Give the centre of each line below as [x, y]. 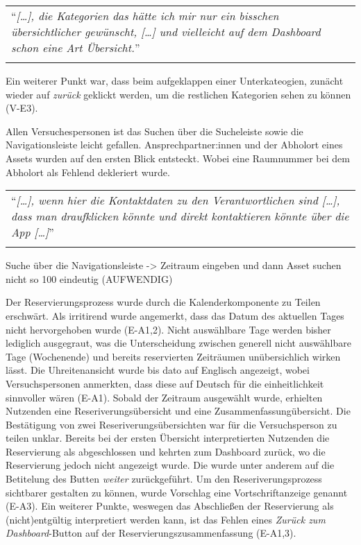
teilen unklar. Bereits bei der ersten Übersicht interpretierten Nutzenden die [168, 438]
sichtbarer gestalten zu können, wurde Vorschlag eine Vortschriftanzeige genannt [177, 492]
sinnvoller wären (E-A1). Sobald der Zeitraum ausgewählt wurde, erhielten [164, 397]
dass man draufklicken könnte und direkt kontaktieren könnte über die [180, 216]
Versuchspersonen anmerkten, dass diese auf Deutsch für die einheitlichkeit [165, 383]
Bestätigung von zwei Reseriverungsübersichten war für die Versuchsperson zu [171, 424]
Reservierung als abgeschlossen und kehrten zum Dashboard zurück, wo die [166, 451]
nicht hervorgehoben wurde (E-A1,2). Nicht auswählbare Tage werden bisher [168, 329]
